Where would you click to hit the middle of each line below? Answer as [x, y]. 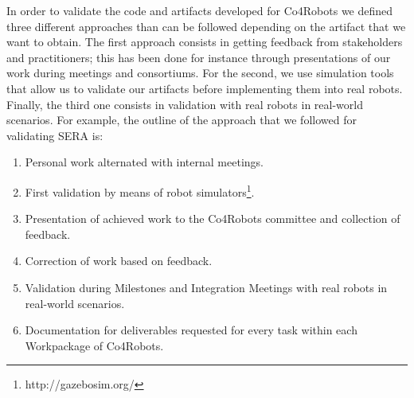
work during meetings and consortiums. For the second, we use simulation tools [200, 73]
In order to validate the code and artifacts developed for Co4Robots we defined [200, 10]
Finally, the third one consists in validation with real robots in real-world [185, 104]
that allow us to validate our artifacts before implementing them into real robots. [205, 88]
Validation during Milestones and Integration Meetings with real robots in [206, 287]
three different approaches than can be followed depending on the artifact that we [206, 26]
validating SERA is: [55, 135]
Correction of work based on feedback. [119, 261]
